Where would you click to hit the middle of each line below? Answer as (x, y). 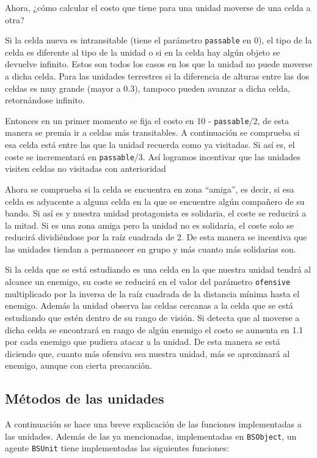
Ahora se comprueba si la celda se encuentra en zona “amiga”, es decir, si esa (150, 189)
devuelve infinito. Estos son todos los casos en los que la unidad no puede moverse (159, 64)
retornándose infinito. (45, 100)
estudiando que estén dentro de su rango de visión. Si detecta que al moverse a (152, 317)
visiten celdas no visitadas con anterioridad (86, 168)
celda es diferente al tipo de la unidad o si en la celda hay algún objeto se (143, 52)
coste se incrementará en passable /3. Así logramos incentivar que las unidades (153, 156)
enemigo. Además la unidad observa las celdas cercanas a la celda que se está (149, 305)
